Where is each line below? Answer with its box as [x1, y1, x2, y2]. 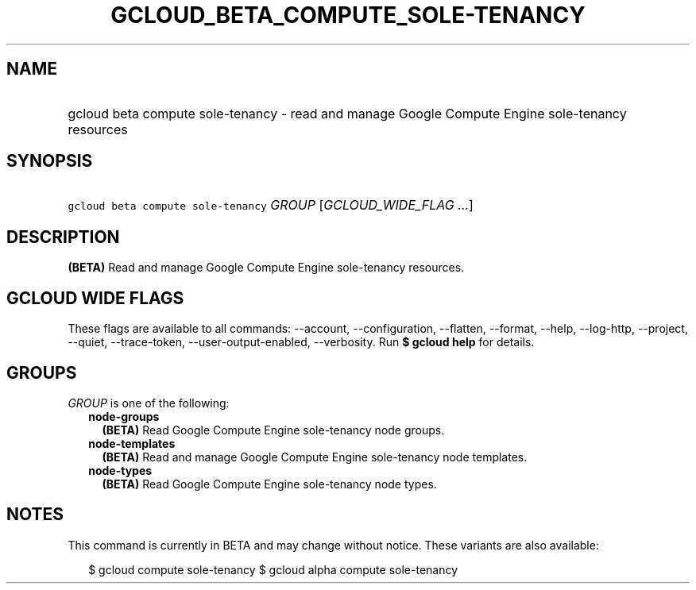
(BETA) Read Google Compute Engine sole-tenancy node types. [102, 476, 437, 491]
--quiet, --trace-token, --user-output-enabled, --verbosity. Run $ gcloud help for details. [68, 335, 535, 349]
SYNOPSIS [6, 151, 93, 172]
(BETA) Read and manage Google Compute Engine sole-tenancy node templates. [102, 449, 528, 464]
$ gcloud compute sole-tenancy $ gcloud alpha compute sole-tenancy [88, 562, 458, 577]
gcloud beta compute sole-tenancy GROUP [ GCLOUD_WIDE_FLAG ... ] [68, 197, 474, 214]
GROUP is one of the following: [68, 395, 230, 410]
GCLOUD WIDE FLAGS [6, 287, 184, 308]
